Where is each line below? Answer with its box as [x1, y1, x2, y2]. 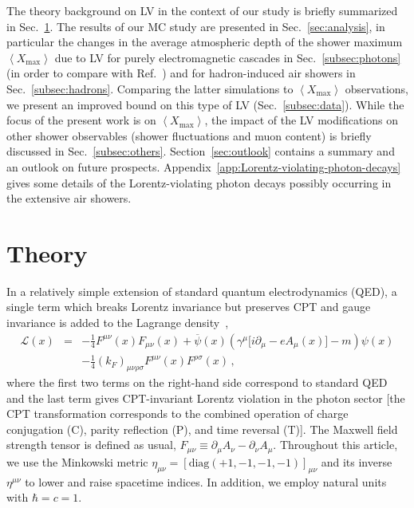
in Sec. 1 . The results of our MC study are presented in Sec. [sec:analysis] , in [6, 18, 385, 34]
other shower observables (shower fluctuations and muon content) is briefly [6, 127, 372, 144]
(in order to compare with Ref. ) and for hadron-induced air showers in [6, 65, 356, 81]
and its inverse [321, 453, 392, 470]
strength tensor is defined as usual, [6, 436, 176, 453]
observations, [345, 80, 408, 96]
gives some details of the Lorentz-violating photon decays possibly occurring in [6, 174, 392, 191]
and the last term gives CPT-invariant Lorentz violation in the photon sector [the [6, 389, 405, 406]
